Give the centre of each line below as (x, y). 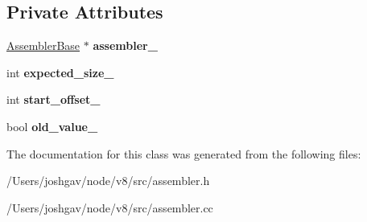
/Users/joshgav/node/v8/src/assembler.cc (110, 207)
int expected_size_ (60, 72)
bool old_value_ (52, 126)
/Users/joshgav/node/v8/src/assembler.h (108, 181)
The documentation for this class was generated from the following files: (184, 153)
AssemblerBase (43, 45)
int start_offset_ (54, 99)
